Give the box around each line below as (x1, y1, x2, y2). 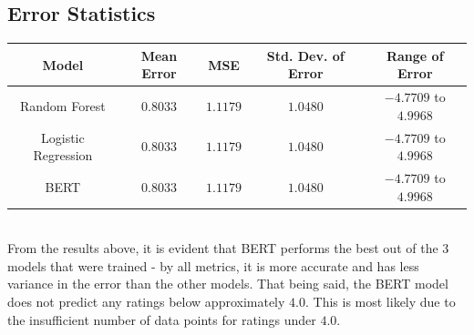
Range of (386, 46, 444, 65)
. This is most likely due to (304, 292, 456, 311)
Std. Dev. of (266, 46, 345, 65)
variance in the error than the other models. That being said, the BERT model (7, 274, 448, 293)
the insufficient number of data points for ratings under (7, 310, 316, 329)
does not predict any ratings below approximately (7, 292, 285, 311)
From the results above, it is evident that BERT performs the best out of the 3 (7, 239, 449, 258)
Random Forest (19, 96, 106, 115)
